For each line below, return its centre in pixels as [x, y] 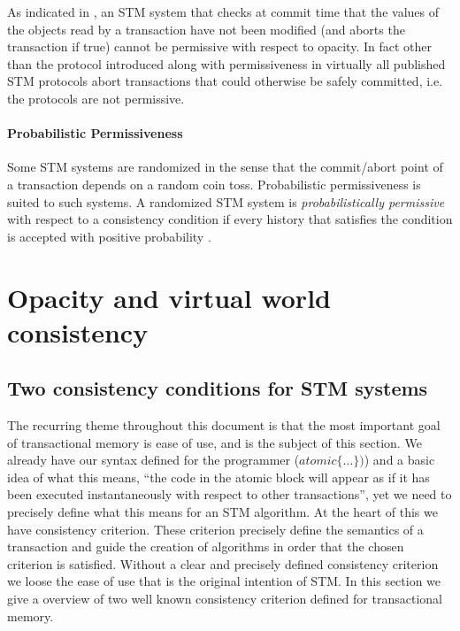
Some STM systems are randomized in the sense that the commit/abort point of [225, 167]
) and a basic [399, 460]
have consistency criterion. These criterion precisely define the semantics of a [215, 529]
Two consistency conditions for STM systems [218, 388]
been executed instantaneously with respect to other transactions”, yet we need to [230, 494]
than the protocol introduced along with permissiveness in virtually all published [226, 63]
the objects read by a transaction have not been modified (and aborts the [206, 29]
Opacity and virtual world [169, 297]
